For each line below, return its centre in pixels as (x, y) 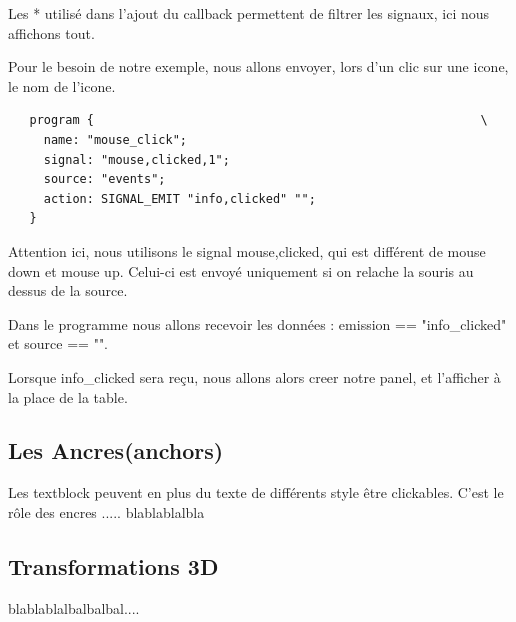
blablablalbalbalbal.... (74, 607)
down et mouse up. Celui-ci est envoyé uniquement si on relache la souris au (241, 270)
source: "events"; (104, 179)
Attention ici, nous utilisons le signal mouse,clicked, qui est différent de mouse (247, 250)
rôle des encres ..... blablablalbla (106, 511)
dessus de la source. (68, 290)
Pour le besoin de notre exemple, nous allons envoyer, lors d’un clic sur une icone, (258, 66)
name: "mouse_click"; (115, 139)
